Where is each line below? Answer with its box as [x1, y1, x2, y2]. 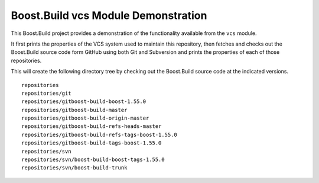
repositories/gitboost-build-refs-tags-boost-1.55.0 [21, 131, 177, 138]
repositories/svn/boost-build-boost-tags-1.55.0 [21, 156, 165, 163]
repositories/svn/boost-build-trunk [21, 165, 128, 171]
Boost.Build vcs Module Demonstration [11, 9, 207, 22]
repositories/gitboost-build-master [21, 107, 128, 113]
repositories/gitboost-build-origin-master [21, 115, 149, 121]
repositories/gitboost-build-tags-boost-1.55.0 [21, 140, 162, 146]
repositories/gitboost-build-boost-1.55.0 [21, 98, 147, 105]
